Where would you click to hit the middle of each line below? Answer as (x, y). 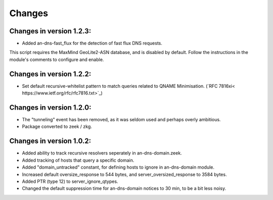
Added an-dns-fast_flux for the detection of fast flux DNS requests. (92, 43)
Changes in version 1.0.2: (50, 141)
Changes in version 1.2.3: (50, 31)
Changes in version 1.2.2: (50, 74)
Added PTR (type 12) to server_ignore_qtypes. (70, 181)
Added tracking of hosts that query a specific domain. (78, 160)
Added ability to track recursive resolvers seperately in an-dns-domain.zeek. (102, 153)
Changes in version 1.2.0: (50, 107)
